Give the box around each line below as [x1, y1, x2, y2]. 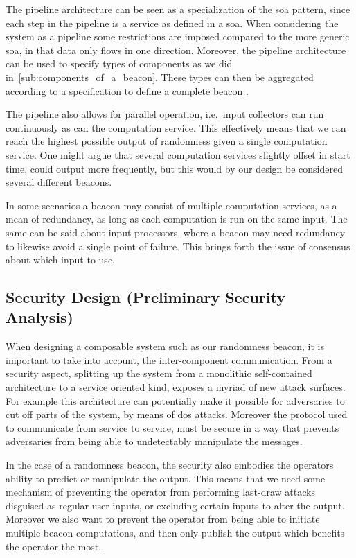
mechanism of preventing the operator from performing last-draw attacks [6, 485, 315, 499]
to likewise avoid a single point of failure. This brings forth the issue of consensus [6, 238, 350, 253]
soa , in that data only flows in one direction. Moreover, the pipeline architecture [6, 42, 346, 57]
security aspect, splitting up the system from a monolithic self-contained [6, 366, 312, 381]
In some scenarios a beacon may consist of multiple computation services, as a [6, 198, 337, 212]
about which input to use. [6, 252, 115, 267]
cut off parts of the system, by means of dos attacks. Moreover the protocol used [6, 407, 348, 421]
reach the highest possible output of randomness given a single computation [6, 134, 328, 148]
